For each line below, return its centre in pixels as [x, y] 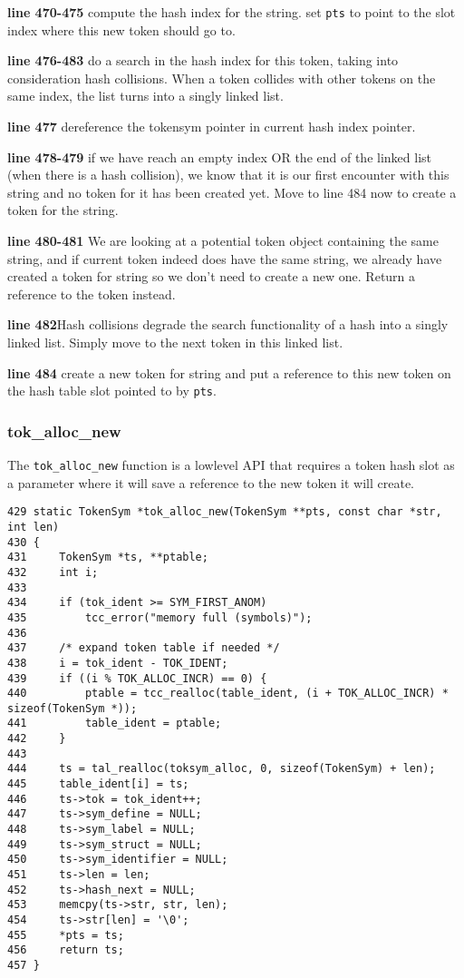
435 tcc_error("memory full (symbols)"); [160, 617]
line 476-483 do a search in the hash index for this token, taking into [203, 60]
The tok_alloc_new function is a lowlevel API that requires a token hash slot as [231, 465]
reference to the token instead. [92, 293]
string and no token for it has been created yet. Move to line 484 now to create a [232, 192]
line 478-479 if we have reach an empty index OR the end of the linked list [220, 156]
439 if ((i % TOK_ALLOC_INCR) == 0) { [137, 678]
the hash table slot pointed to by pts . [112, 391]
